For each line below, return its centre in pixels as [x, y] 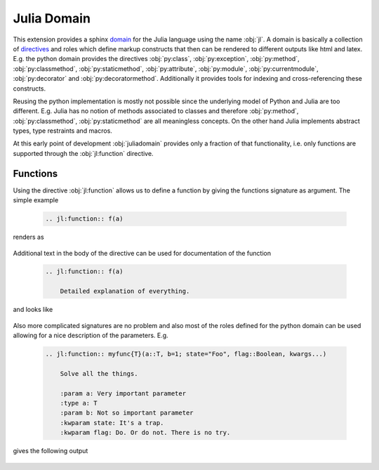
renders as [29, 237]
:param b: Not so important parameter [127, 413]
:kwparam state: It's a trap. [112, 423]
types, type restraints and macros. [62, 131]
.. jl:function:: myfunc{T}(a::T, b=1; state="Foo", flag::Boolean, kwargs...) [186, 354]
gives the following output [51, 451]
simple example [36, 200]
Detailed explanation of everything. [125, 291]
